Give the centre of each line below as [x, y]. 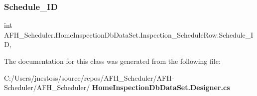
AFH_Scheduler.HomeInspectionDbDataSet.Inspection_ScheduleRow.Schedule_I [129, 34]
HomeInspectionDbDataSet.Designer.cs [161, 87]
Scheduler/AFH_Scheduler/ [47, 87]
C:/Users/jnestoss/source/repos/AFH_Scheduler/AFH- [89, 77]
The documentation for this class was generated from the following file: [112, 61]
